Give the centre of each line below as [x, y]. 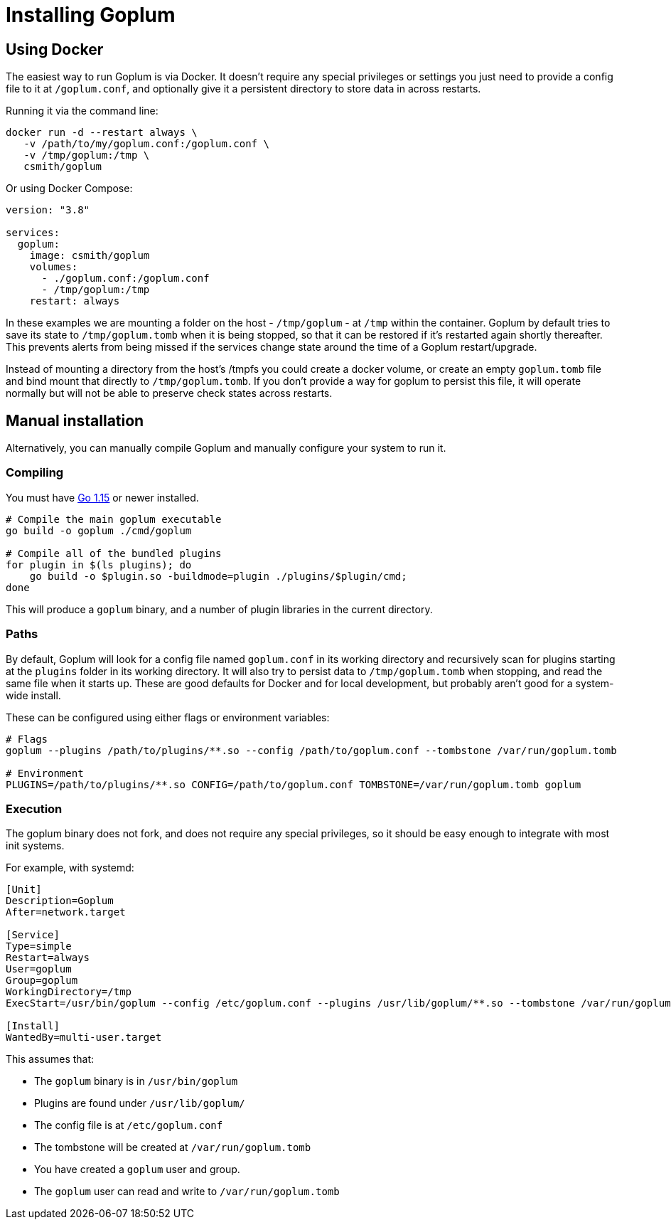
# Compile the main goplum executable [114, 519]
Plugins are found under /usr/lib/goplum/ [140, 1103]
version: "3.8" [48, 210]
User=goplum [39, 969]
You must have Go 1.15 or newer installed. [102, 497]
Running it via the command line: [82, 111]
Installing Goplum [91, 15]
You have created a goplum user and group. [137, 1170]
